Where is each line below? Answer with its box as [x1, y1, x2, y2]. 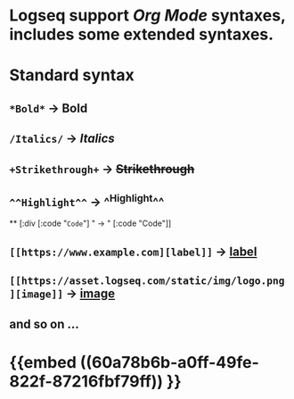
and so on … [9, 316, 80, 331]
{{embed [9, 352, 78, 372]
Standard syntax [9, 65, 135, 86]
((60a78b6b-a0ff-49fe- [79, 352, 260, 372]
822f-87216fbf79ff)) [9, 371, 163, 391]
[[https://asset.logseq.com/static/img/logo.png [9, 274, 285, 287]
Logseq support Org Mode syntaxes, [9, 5, 286, 26]
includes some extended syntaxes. [9, 24, 274, 45]
